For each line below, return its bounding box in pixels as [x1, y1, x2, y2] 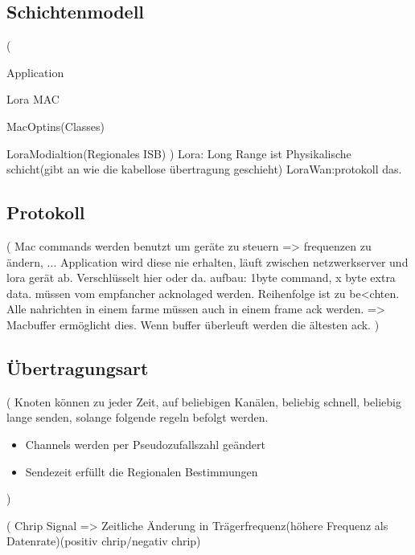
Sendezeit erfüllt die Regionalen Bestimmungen [25, 463, 258, 480]
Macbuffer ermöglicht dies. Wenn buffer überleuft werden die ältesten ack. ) [6, 316, 380, 333]
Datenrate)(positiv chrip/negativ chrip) [6, 533, 201, 549]
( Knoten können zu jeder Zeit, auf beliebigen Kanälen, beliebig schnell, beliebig [6, 393, 401, 410]
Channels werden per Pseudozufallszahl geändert [25, 435, 265, 452]
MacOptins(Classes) [6, 117, 105, 134]
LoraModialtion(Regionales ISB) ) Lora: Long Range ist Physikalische [6, 145, 351, 161]
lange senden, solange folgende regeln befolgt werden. [6, 409, 269, 426]
